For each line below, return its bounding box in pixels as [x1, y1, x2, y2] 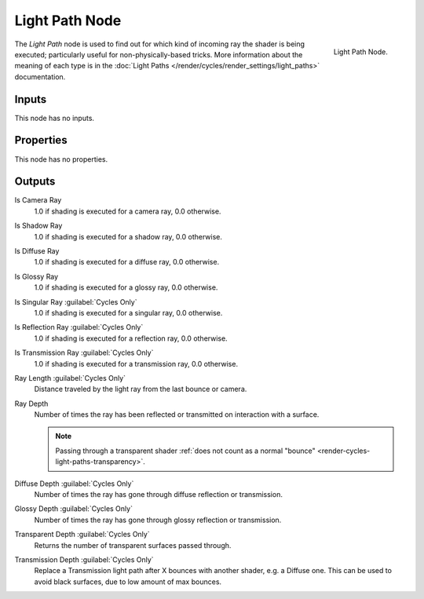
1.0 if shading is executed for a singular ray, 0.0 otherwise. [34, 308, 223, 317]
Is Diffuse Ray [14, 247, 60, 255]
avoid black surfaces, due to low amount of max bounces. [34, 577, 222, 586]
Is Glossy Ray [14, 272, 59, 281]
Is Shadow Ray [14, 221, 63, 231]
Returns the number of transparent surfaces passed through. [34, 540, 232, 550]
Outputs [14, 175, 56, 188]
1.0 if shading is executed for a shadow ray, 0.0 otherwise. [34, 232, 223, 241]
